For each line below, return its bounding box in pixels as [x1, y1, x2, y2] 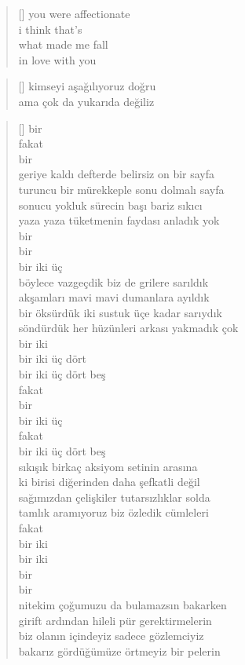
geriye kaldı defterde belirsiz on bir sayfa [18, 166, 215, 182]
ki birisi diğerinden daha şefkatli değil [18, 473, 200, 490]
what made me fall [18, 36, 108, 53]
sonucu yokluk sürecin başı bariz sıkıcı [18, 196, 203, 213]
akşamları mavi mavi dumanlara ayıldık [18, 289, 210, 305]
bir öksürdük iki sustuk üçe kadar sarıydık [18, 304, 222, 320]
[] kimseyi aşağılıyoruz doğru [18, 78, 156, 94]
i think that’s [18, 20, 82, 37]
